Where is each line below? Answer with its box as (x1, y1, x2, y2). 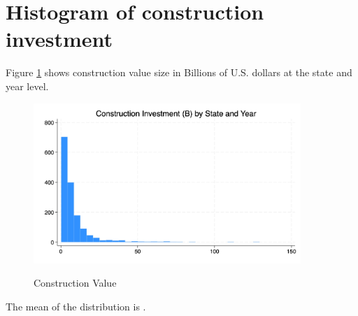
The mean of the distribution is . (6, 299, 146, 313)
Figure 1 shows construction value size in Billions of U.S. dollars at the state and (6, 65, 352, 80)
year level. (6, 78, 49, 93)
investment (6, 24, 113, 53)
